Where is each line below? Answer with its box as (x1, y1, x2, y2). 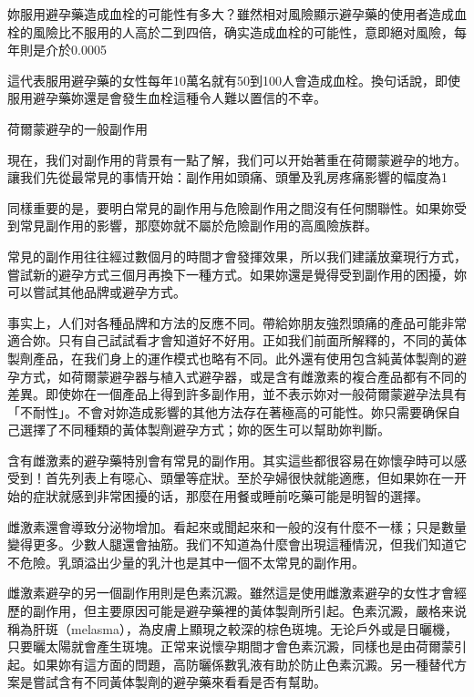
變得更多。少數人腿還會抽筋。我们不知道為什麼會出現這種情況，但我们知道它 (7, 535, 467, 554)
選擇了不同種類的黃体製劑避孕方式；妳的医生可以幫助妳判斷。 (19, 420, 390, 439)
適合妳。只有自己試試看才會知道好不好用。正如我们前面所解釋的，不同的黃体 (7, 331, 467, 350)
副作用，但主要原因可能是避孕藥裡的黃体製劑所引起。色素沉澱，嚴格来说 (32, 601, 467, 620)
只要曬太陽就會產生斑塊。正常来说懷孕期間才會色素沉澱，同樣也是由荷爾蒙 (7, 637, 454, 656)
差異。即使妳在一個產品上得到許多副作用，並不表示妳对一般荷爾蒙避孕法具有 (7, 384, 467, 404)
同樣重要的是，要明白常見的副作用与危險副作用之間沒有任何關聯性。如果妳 (7, 198, 454, 217)
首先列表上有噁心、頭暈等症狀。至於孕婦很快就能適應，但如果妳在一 (45, 468, 454, 487)
